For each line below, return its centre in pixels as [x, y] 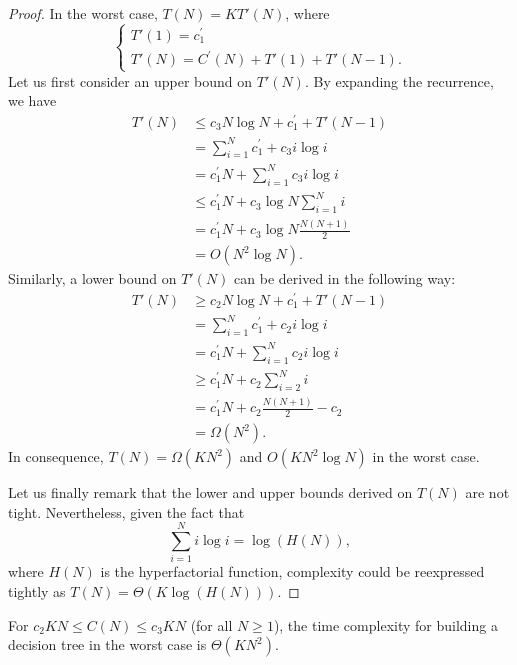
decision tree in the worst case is [107, 644]
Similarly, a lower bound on [92, 278]
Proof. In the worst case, [83, 13]
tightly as [37, 591]
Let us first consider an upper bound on [130, 80]
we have [32, 100]
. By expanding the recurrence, [399, 80]
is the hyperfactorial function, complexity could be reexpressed [292, 571]
